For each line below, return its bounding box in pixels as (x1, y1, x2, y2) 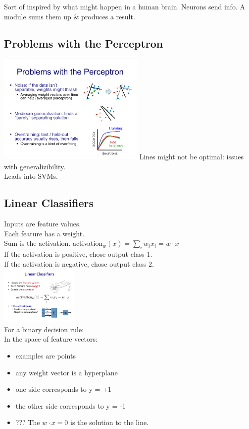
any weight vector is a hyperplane (15, 367, 118, 377)
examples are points (15, 350, 76, 360)
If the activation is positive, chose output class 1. (4, 248, 152, 259)
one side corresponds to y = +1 (15, 384, 111, 394)
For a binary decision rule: (4, 324, 84, 334)
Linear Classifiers (4, 195, 94, 211)
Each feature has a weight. (4, 228, 85, 238)
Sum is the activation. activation (4, 238, 103, 248)
